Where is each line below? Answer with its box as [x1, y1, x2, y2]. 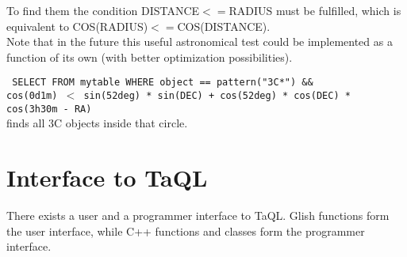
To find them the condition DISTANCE [6, 2, 200, 18]
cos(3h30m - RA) [6, 103, 92, 115]
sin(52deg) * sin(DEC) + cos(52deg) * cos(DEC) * [83, 90, 351, 102]
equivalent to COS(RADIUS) [6, 17, 148, 34]
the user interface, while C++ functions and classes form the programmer [6, 222, 365, 239]
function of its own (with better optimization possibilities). [6, 48, 293, 65]
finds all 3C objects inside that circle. [6, 115, 188, 131]
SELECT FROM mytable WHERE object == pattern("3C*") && [12, 77, 313, 89]
